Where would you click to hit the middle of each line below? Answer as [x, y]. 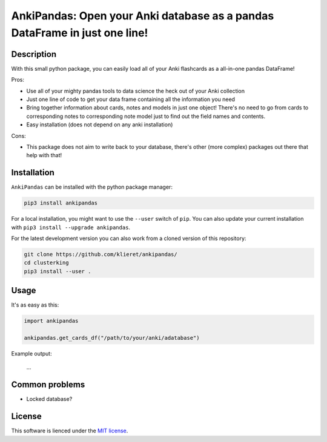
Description [34, 54]
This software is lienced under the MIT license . [70, 431]
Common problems [48, 385]
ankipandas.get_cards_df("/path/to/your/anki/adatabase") [112, 338]
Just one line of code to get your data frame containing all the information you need [131, 99]
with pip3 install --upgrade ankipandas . [71, 227]
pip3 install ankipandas [61, 203]
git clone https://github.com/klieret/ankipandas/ [101, 255]
